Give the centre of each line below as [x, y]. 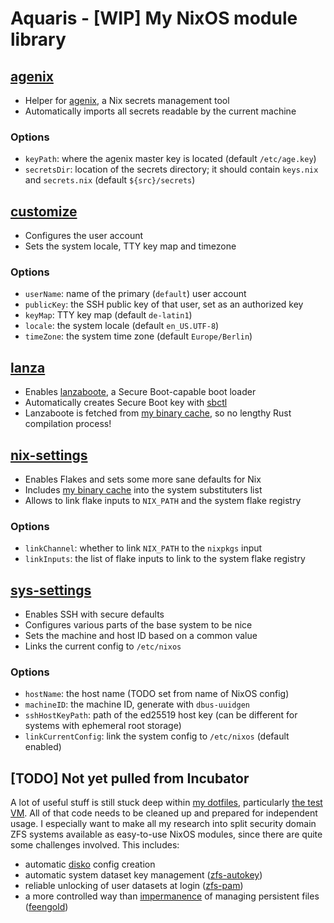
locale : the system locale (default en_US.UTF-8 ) [122, 326]
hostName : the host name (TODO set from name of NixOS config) [157, 694]
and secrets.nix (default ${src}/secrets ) [110, 180]
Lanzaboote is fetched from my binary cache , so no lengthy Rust [158, 413]
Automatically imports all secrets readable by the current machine [160, 111]
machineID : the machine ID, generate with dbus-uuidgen [137, 704]
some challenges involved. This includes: [95, 845]
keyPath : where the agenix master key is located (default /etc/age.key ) [170, 159]
